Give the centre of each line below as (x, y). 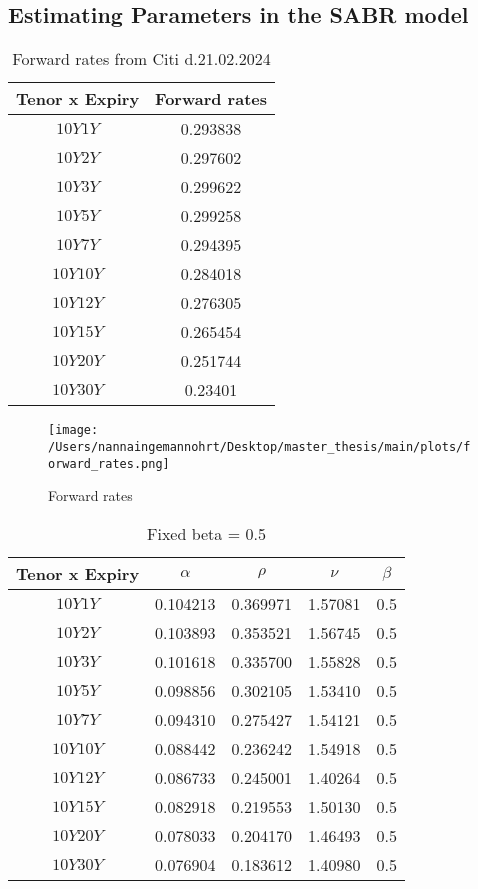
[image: (73, 430)
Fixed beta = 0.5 (206, 533)
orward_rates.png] (109, 463)
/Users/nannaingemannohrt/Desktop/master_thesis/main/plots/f (259, 446)
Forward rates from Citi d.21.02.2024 (141, 59)
